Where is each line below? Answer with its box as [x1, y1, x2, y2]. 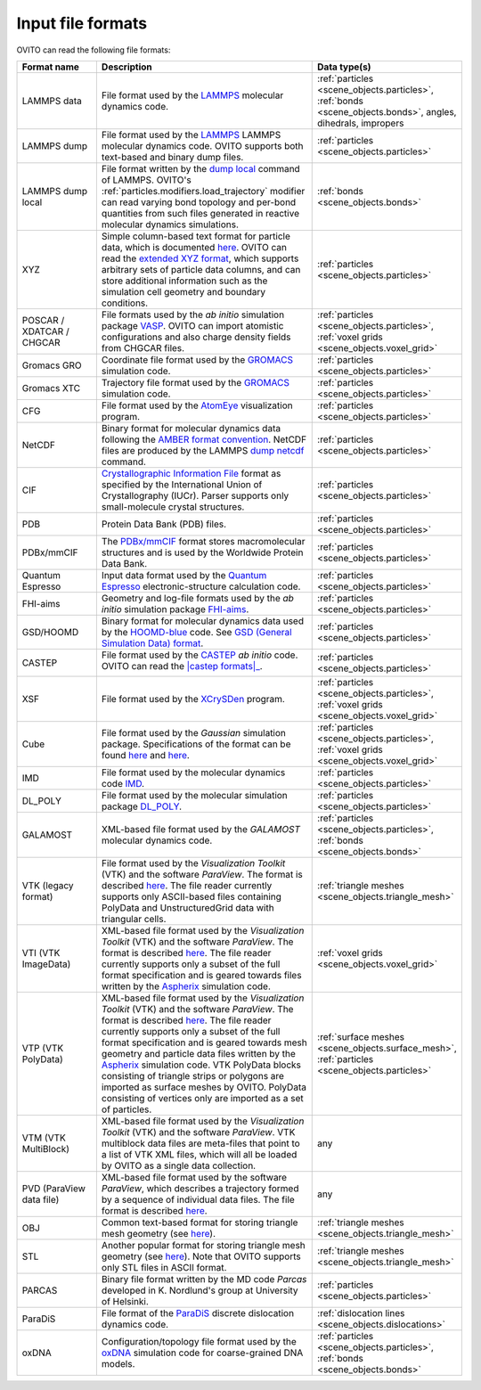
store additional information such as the [101, 274, 268, 287]
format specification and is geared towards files [101, 969, 302, 981]
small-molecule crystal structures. [101, 500, 245, 512]
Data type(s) [317, 61, 371, 73]
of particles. [101, 1103, 152, 1116]
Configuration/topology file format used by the [101, 1335, 298, 1347]
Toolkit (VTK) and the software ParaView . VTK [101, 1125, 296, 1138]
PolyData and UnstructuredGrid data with [101, 901, 275, 913]
